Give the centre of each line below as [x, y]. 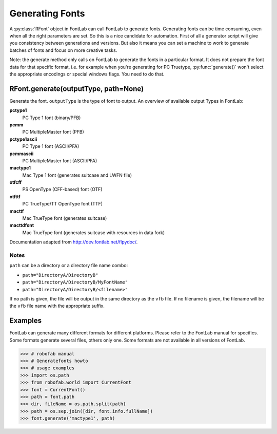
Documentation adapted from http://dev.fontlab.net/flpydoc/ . [74, 242]
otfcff [16, 182]
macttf [17, 211]
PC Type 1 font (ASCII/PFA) [51, 146]
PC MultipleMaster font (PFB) [53, 132]
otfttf [15, 196]
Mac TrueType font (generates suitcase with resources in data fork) [94, 232]
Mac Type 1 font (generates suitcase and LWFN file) [77, 175]
